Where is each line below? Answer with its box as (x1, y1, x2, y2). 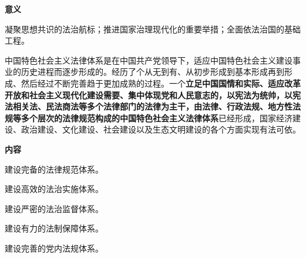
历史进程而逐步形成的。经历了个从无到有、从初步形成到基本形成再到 (21, 65, 284, 78)
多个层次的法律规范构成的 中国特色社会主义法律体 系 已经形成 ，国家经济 (21, 111, 292, 124)
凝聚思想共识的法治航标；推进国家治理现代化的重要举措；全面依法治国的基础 (5, 22, 301, 35)
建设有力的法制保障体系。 (5, 222, 103, 234)
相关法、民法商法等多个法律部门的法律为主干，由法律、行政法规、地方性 (12, 100, 292, 113)
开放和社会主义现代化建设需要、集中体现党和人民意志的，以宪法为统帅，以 (5, 88, 292, 101)
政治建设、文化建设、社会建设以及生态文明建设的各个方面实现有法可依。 (21, 123, 301, 135)
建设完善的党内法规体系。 (5, 242, 103, 254)
